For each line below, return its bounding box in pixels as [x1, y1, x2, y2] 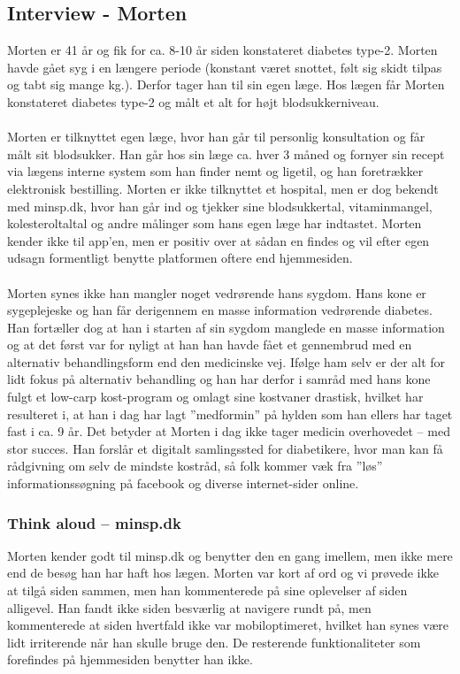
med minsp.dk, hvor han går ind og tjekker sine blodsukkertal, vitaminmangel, [7, 196, 433, 215]
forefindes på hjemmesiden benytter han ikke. [7, 650, 253, 669]
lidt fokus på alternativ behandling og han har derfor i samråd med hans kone [7, 370, 431, 388]
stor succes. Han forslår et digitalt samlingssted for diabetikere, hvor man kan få [7, 439, 443, 457]
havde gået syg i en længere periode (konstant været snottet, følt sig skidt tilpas [7, 57, 442, 76]
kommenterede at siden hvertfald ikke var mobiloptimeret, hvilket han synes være [7, 616, 448, 634]
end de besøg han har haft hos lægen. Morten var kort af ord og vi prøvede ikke [7, 563, 440, 582]
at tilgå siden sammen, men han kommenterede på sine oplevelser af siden [7, 581, 408, 600]
